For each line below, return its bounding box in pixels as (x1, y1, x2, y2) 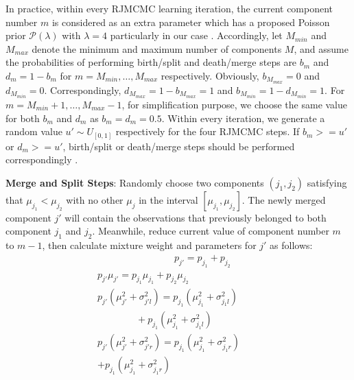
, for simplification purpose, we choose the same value (121, 97, 348, 111)
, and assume (294, 41, 349, 56)
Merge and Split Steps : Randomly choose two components (5, 175, 264, 189)
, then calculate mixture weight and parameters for (42, 238, 257, 252)
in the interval (139, 192, 198, 206)
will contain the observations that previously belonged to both (64, 210, 327, 224)
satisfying (307, 175, 347, 189)
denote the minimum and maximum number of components (32, 41, 282, 56)
